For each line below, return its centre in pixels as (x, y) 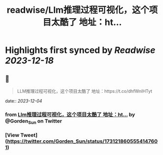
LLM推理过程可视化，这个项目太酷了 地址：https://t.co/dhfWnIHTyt (85, 91)
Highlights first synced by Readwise (80, 50)
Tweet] (29, 135)
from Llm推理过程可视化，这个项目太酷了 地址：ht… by (70, 114)
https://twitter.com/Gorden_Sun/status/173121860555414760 (82, 141)
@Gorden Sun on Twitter (34, 121)
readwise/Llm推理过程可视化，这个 (78, 10)
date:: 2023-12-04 (24, 101)
